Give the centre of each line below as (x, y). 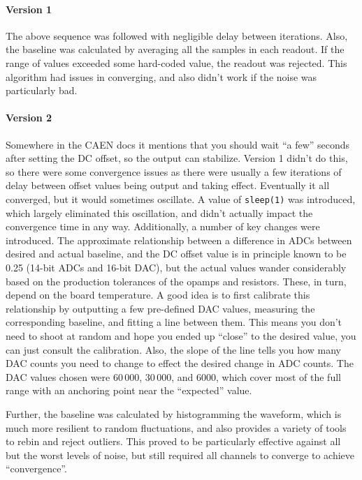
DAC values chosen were (58, 376)
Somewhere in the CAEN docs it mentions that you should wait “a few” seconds (178, 144)
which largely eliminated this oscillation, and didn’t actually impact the (159, 212)
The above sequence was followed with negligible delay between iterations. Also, (177, 35)
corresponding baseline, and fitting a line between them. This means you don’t (174, 322)
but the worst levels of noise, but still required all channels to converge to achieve (180, 455)
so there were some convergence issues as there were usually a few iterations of (174, 171)
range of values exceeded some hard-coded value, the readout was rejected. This (176, 62)
